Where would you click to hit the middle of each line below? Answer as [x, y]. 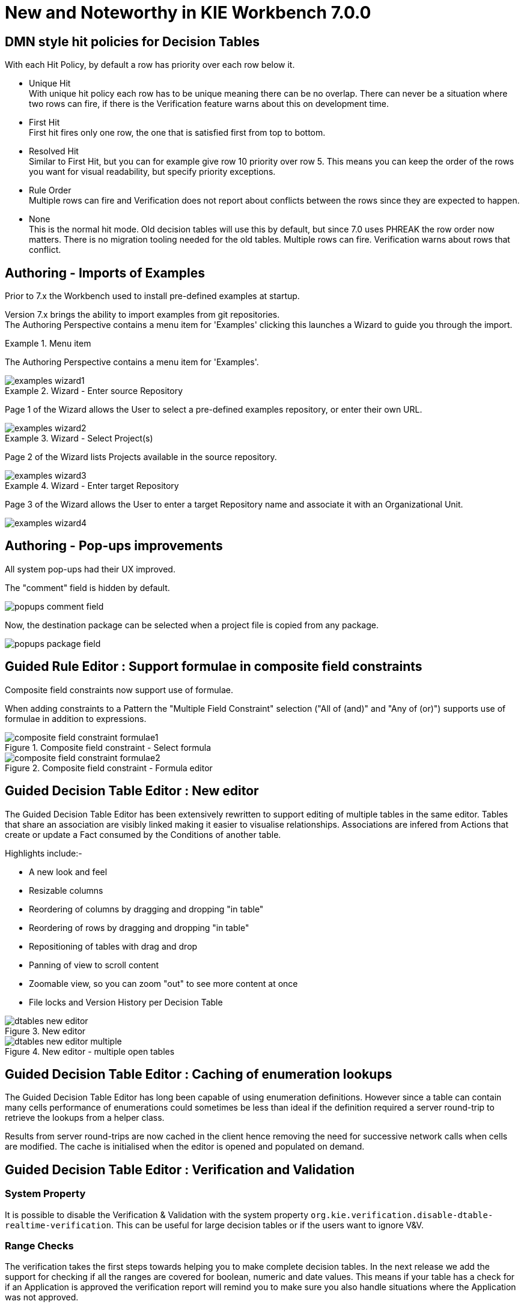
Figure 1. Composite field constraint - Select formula [108, 747]
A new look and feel [68, 872]
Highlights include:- [44, 853]
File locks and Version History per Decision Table [126, 1002]
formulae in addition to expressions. [76, 718]
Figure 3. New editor [45, 1031]
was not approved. [42, 1297]
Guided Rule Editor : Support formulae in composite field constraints [214, 667]
